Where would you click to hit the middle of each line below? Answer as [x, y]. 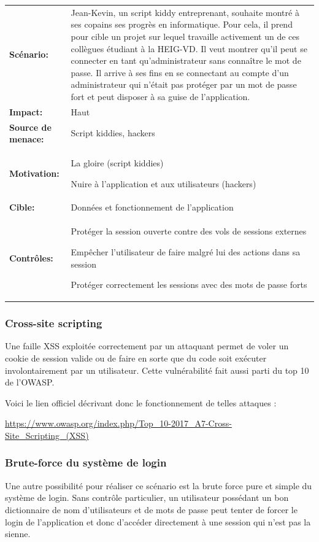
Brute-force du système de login [86, 463]
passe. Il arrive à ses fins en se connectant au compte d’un [180, 72]
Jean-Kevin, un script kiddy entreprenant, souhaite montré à [185, 12]
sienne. [18, 534]
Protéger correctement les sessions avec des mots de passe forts [189, 285]
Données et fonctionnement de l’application [152, 207]
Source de [30, 127]
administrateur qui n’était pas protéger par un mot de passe [184, 84]
